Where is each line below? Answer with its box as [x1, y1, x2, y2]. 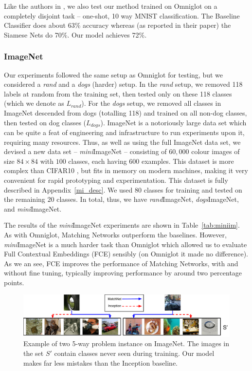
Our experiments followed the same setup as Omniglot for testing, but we [4, 69, 223, 79]
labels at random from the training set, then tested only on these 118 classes [4, 88, 232, 98]
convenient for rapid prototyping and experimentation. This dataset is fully [4, 175, 228, 185]
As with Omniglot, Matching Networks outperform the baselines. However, [4, 229, 227, 239]
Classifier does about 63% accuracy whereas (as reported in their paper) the [4, 20, 231, 30]
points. [4, 277, 24, 287]
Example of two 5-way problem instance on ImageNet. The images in [23, 338, 230, 349]
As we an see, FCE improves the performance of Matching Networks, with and [4, 258, 238, 268]
